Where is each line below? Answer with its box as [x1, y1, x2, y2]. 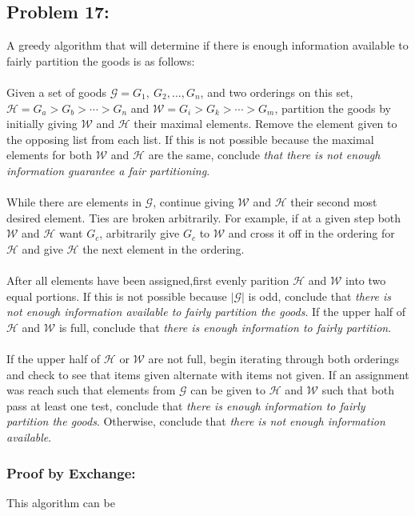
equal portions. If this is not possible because [6, 287, 227, 304]
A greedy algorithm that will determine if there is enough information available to [6, 37, 409, 54]
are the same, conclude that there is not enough [148, 146, 381, 163]
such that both [321, 382, 394, 398]
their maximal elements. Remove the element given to [134, 115, 397, 132]
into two [345, 272, 386, 289]
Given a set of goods [6, 83, 107, 100]
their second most [290, 194, 377, 210]
